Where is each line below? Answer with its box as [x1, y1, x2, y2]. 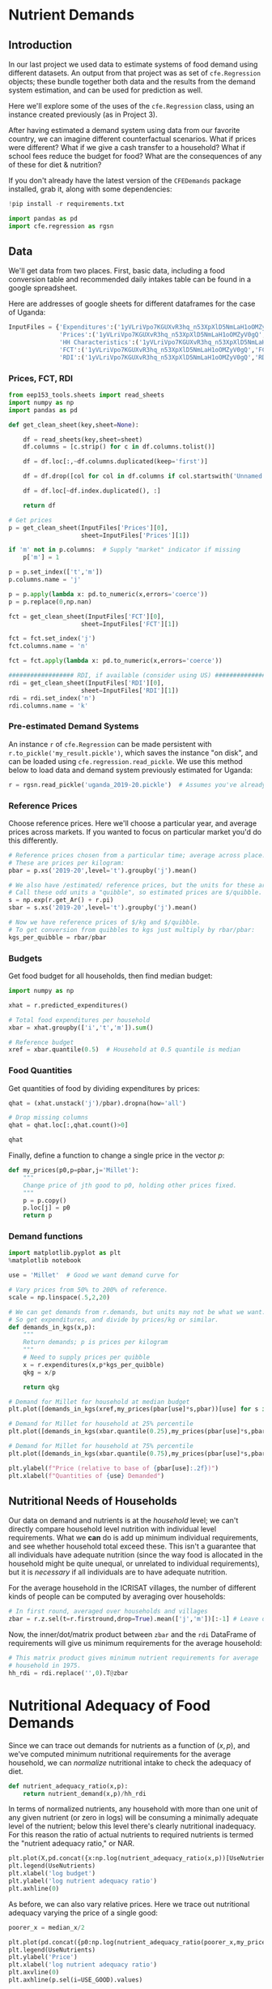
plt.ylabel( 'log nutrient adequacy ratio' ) [8, 1877, 158, 1885]
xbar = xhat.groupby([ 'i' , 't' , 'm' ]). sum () [8, 1024, 154, 1032]
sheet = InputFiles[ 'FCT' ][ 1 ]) [80, 620, 180, 628]
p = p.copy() [23, 1196, 67, 1205]
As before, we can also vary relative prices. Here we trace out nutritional [8, 1899, 250, 1909]
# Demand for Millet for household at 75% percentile [8, 1442, 194, 1450]
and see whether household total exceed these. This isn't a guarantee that [8, 1541, 257, 1551]
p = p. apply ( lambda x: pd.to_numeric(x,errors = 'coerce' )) [8, 590, 208, 598]
